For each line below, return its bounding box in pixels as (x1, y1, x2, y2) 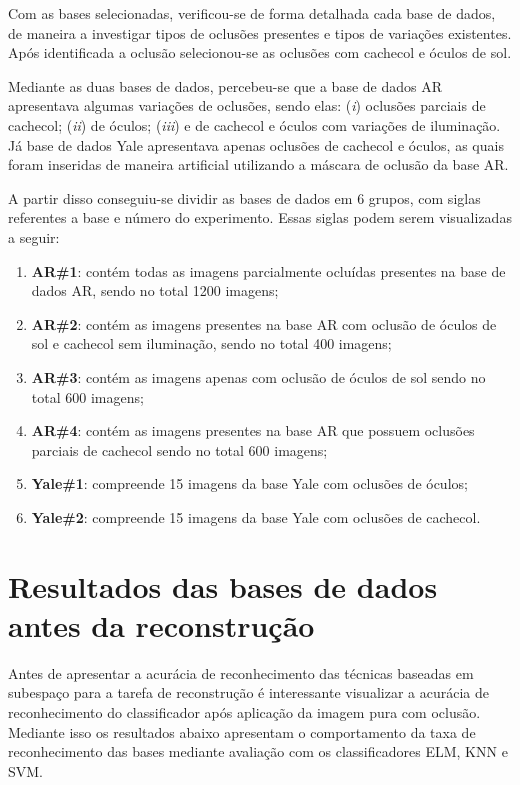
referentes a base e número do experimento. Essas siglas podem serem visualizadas (8, 207, 512, 228)
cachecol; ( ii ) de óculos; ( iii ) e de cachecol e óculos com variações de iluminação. (8, 114, 501, 135)
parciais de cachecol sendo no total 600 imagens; (31, 439, 328, 460)
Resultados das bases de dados (8, 565, 438, 606)
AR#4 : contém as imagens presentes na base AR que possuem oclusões (31, 420, 475, 441)
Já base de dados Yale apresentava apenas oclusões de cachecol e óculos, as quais (8, 134, 504, 155)
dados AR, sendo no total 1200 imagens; (31, 280, 279, 301)
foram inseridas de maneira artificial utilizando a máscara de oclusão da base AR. (8, 154, 509, 175)
